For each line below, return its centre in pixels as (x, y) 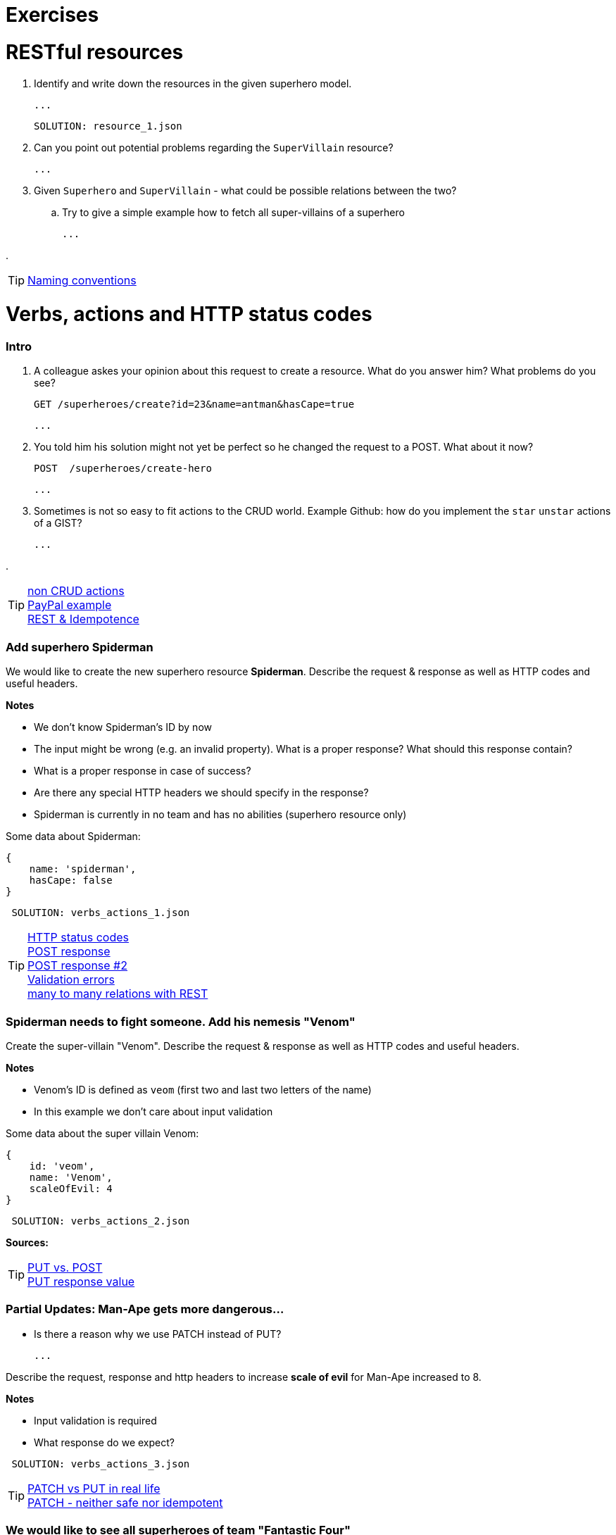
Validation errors (71, 980)
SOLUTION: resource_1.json (108, 126)
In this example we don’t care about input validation (153, 1111)
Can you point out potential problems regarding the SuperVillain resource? (214, 147)
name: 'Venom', (71, 1177)
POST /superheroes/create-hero (123, 469)
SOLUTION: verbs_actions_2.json (101, 1221)
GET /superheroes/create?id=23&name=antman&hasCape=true (194, 405)
